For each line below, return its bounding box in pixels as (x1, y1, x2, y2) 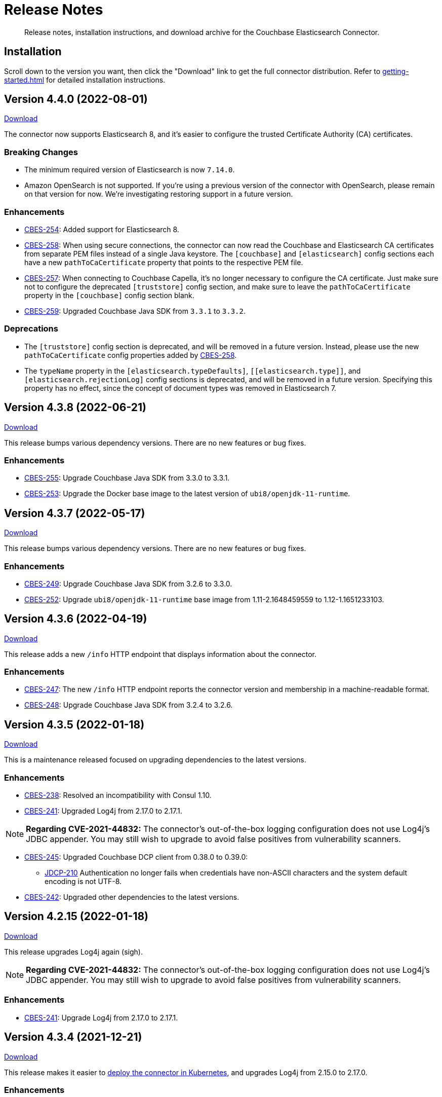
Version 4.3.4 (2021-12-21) (4, 1031, 142, 1044)
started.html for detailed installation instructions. (4, 75, 166, 84)
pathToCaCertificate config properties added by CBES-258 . (24, 350, 237, 359)
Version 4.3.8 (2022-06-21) (4, 401, 146, 414)
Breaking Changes (4, 147, 78, 157)
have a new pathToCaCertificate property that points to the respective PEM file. (24, 258, 303, 267)
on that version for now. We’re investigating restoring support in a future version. (24, 190, 293, 199)
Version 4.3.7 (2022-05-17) (4, 506, 145, 520)
